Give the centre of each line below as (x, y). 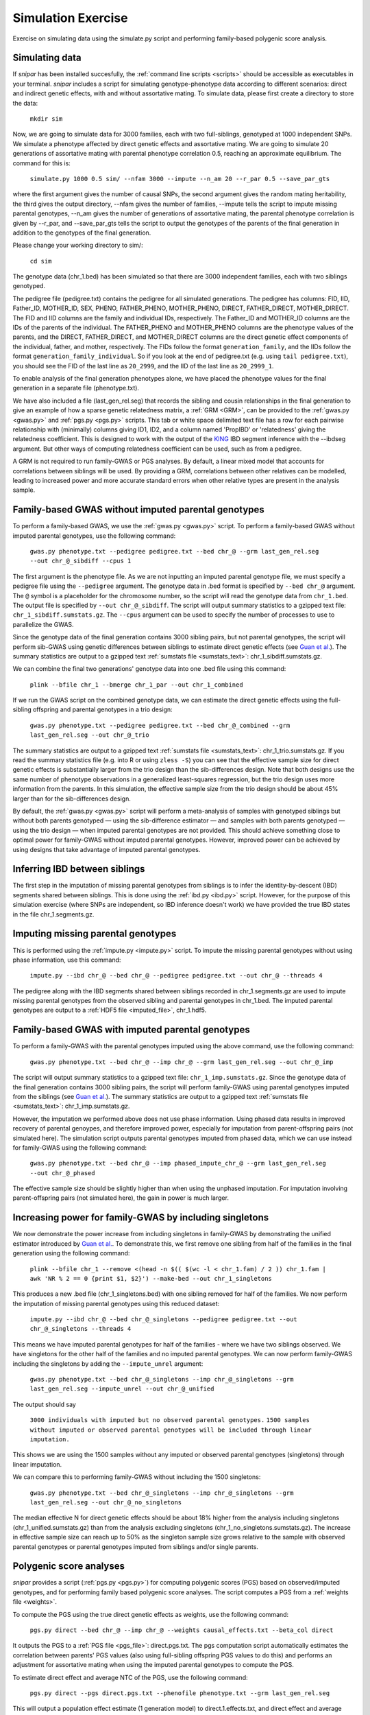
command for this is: (42, 163)
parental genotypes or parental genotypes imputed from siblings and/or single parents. (135, 1546)
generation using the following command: (71, 1253)
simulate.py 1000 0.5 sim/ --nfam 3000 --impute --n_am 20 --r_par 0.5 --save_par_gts (180, 179)
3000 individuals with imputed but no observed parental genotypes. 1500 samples (170, 1420)
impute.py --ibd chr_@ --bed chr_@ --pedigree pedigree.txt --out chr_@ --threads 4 (176, 975)
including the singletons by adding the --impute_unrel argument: (108, 1363)
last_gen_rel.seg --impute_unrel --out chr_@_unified (122, 1389)
